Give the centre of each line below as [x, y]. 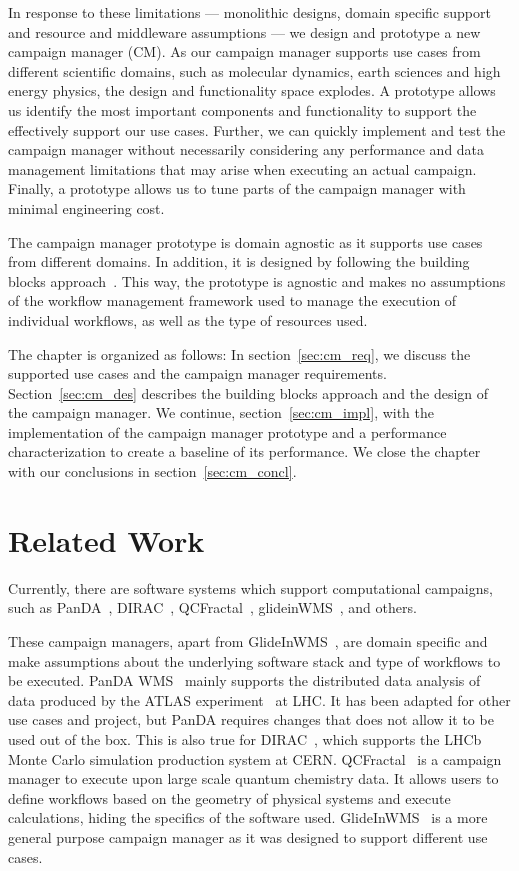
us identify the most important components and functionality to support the [242, 109]
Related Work [106, 539]
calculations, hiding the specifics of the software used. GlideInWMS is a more [248, 817]
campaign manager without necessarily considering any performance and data [246, 149]
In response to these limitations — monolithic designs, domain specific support [249, 12]
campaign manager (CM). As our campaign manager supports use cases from [244, 51]
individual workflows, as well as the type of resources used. [188, 319]
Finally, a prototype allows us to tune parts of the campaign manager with [237, 188]
